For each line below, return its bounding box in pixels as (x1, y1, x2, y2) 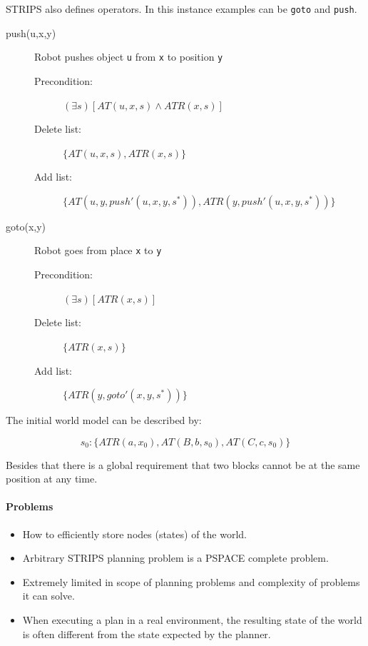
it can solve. (22, 588, 75, 603)
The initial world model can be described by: (6, 413, 202, 428)
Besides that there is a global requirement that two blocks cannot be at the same (6, 457, 360, 472)
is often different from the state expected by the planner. (22, 626, 271, 641)
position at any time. (6, 471, 98, 486)
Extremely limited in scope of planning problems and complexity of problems (22, 574, 360, 589)
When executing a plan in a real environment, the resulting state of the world (22, 612, 362, 627)
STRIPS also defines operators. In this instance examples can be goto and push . (6, 1, 357, 16)
